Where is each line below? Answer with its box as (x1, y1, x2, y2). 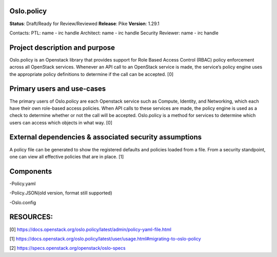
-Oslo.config (9, 199, 36, 205)
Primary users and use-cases (9, 85, 106, 93)
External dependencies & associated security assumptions (9, 133, 202, 142)
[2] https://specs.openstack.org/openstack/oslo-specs (9, 245, 126, 251)
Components (9, 167, 52, 175)
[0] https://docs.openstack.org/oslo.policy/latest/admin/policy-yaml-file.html (9, 226, 172, 232)
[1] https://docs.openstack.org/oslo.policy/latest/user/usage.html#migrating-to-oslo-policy (9, 235, 201, 242)
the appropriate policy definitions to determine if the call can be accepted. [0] (9, 71, 174, 77)
